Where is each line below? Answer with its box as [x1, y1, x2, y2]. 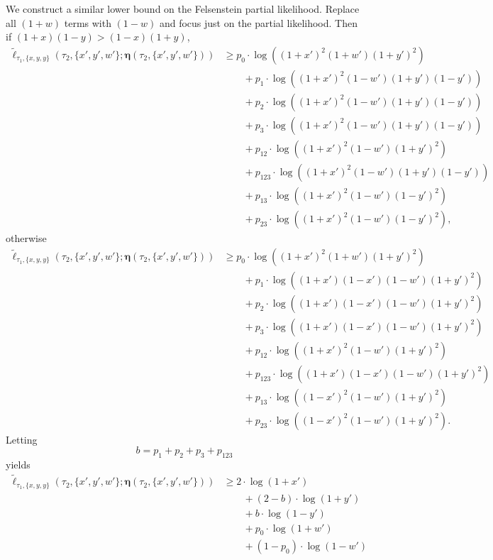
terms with [64, 15, 111, 30]
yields [6, 457, 31, 472]
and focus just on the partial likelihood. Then [159, 15, 358, 30]
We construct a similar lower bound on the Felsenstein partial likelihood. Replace [6, 1, 360, 16]
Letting [6, 432, 38, 446]
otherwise [6, 231, 47, 246]
